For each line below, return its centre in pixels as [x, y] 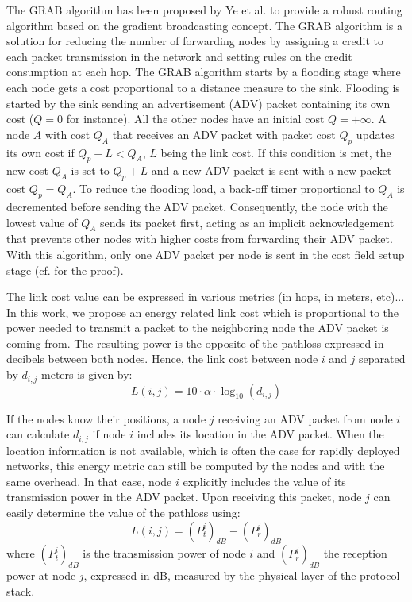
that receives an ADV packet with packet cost [224, 134]
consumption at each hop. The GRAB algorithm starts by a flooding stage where [204, 72]
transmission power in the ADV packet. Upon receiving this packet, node [184, 497]
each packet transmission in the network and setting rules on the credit [179, 56]
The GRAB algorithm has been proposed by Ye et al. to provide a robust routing [204, 10]
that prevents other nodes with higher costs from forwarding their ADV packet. [200, 239]
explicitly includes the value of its [264, 481]
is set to [90, 170]
